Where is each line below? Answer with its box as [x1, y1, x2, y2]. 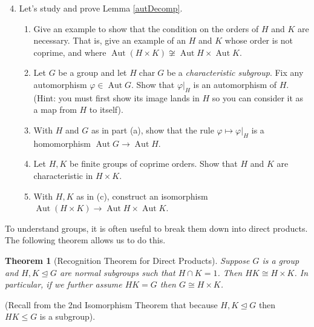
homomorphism [33, 137, 91, 149]
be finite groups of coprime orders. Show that [70, 157, 238, 170]
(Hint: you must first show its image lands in [33, 91, 200, 104]
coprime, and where [33, 46, 106, 58]
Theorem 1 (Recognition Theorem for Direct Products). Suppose [5, 254, 250, 266]
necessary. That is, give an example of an [33, 34, 186, 47]
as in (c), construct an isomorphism [76, 189, 208, 202]
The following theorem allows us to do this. [5, 234, 166, 246]
